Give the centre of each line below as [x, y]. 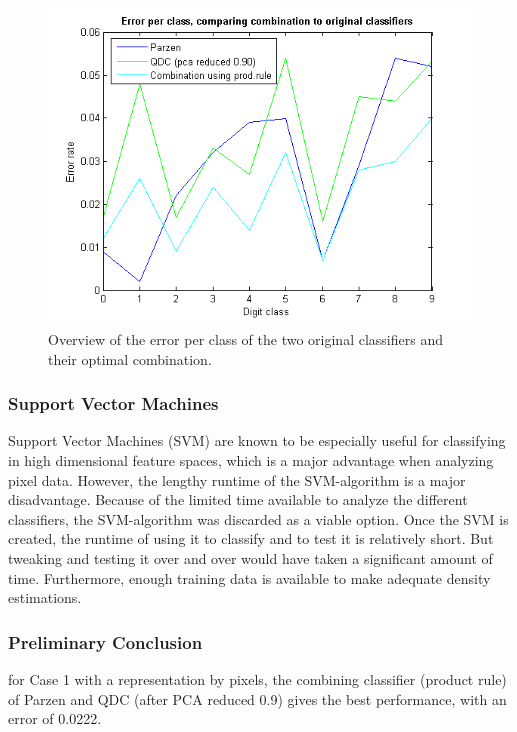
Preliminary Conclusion [105, 641]
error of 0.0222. [55, 718]
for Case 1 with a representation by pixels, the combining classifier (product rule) [257, 678]
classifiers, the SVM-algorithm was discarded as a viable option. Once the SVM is [258, 518]
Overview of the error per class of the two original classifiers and [245, 339]
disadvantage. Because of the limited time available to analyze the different [238, 499]
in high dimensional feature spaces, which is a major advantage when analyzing [251, 460]
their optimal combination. [130, 358]
